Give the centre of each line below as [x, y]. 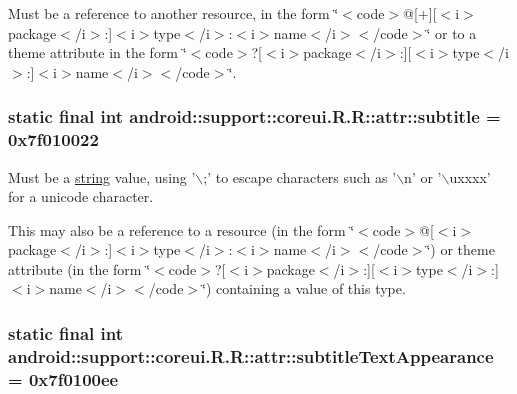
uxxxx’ [470, 176]
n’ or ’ [423, 176]
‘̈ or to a [451, 32]
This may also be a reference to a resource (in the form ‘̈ [181, 229]
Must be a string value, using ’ [102, 176]
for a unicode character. [81, 196]
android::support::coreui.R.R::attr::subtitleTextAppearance [251, 355]
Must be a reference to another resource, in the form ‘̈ [173, 13]
